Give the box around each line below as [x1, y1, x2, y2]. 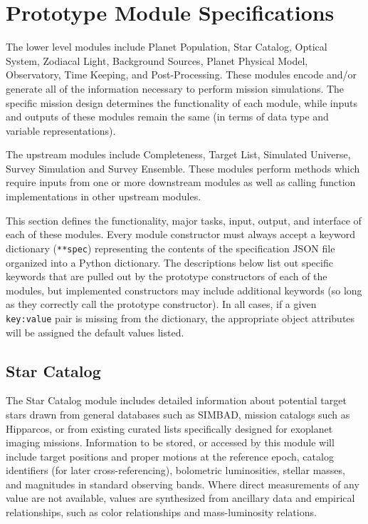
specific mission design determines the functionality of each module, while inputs [6, 95, 358, 110]
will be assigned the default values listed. [6, 324, 184, 339]
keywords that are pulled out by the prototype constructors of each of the [6, 269, 327, 284]
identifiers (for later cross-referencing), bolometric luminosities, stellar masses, [6, 463, 345, 478]
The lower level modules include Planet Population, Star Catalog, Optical [6, 39, 327, 54]
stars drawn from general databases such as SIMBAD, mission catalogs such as [6, 406, 350, 421]
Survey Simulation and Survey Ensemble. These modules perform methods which [6, 160, 360, 175]
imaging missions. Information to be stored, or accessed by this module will [6, 435, 335, 450]
